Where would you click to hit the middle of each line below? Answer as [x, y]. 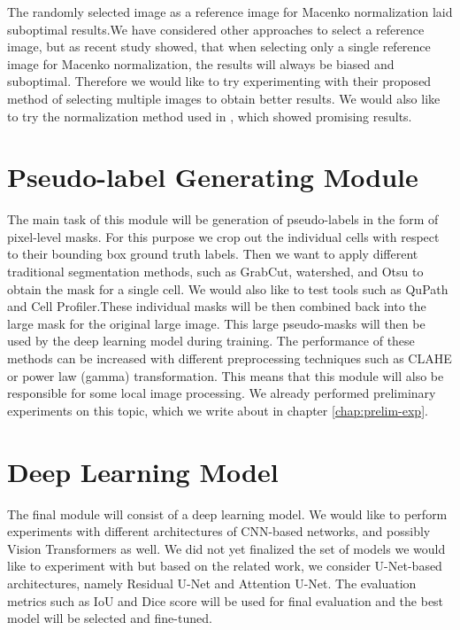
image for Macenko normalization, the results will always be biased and [201, 63]
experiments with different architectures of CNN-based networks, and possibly [219, 531]
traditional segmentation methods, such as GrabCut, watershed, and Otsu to [215, 272]
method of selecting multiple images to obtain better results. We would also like [224, 98]
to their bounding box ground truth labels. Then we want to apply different [213, 254]
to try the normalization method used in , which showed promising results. [210, 116]
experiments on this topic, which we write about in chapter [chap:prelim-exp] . [218, 410]
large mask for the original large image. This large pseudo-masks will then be [216, 323]
